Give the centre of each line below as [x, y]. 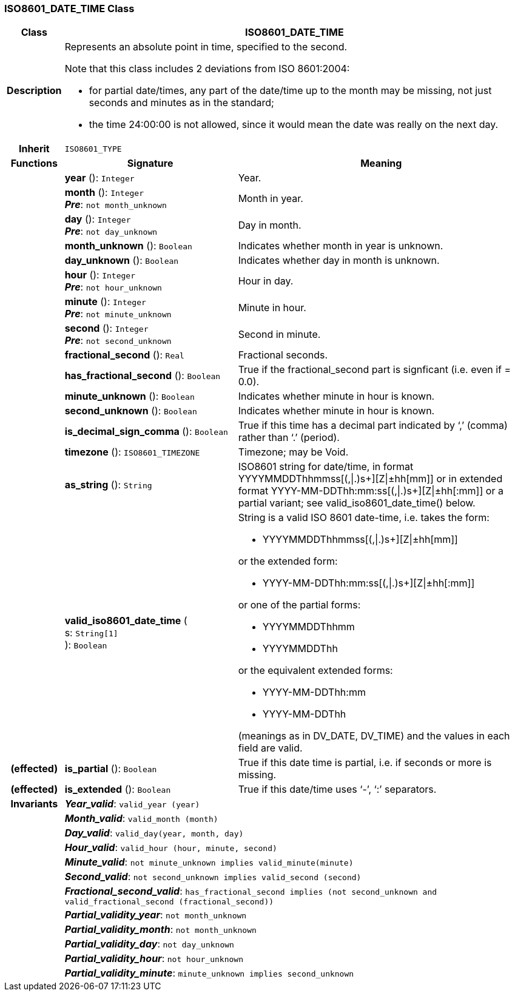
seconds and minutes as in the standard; [181, 103]
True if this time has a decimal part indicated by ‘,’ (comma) [373, 426]
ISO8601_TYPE [93, 149]
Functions [34, 163]
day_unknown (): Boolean [122, 261]
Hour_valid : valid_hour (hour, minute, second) [171, 848]
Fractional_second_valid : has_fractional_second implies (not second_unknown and [251, 891]
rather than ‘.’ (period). [289, 438]
